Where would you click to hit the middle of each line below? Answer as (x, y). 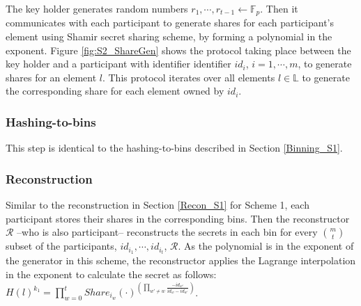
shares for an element (51, 77)
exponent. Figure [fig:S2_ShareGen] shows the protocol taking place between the (178, 50)
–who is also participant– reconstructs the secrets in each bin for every (167, 232)
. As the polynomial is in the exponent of (266, 246)
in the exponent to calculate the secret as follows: (111, 274)
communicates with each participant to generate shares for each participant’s (170, 23)
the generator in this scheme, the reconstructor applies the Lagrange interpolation (181, 260)
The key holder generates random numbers (97, 8)
